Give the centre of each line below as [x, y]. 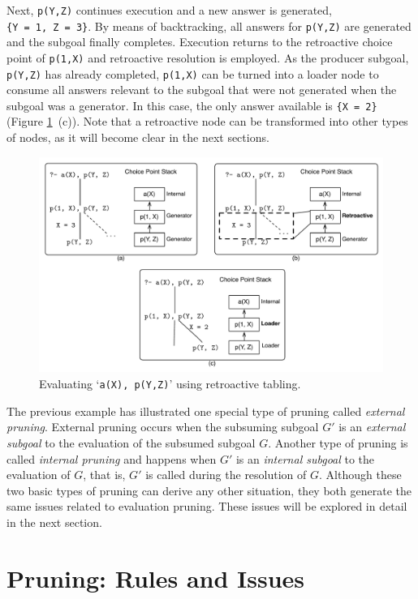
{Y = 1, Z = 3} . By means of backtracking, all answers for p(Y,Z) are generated [209, 26]
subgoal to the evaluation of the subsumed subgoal [131, 442]
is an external [372, 427]
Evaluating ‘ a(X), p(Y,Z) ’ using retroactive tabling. [170, 384]
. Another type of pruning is [338, 442]
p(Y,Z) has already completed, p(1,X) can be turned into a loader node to [193, 73]
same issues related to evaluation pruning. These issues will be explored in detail [207, 506]
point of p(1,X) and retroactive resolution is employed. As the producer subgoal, [208, 57]
